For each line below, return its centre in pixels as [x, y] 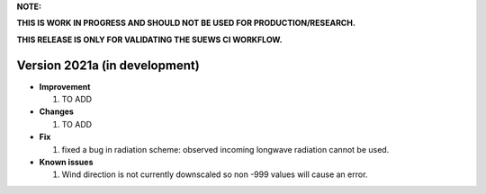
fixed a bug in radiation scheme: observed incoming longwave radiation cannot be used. [225, 149]
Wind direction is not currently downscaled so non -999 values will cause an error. [215, 174]
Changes [56, 111]
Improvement [65, 86]
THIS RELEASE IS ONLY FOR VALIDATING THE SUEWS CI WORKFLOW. [149, 40]
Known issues [66, 163]
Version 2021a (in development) [108, 65]
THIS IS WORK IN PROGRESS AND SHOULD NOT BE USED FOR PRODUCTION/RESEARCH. [186, 23]
